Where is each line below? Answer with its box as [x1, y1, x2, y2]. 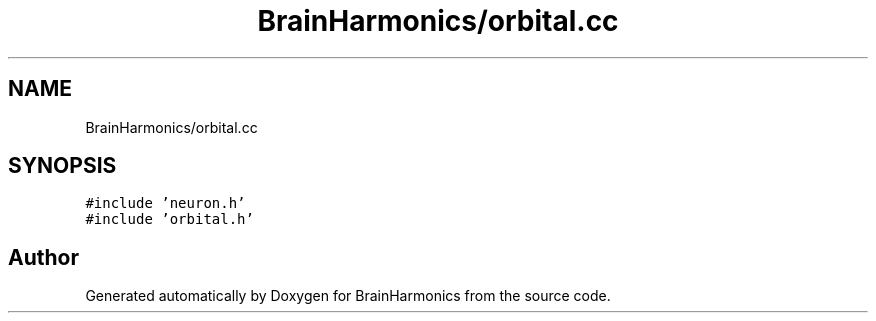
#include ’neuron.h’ [85, 195, 246, 212]
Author [8, 244, 79, 270]
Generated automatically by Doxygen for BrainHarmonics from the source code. [85, 287, 611, 305]
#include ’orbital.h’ [85, 211, 254, 228]
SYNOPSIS [8, 153, 117, 179]
